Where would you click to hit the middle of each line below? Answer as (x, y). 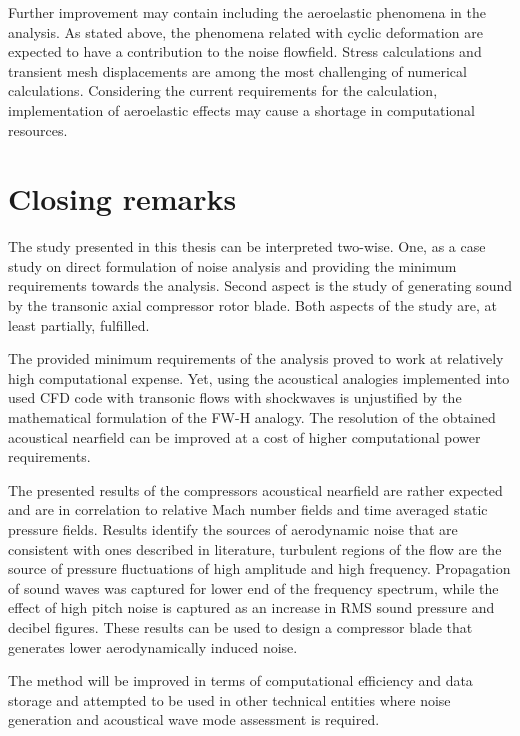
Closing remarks (122, 198)
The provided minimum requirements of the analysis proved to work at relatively (256, 358)
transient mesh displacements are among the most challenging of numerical (237, 70)
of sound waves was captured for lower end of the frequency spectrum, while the (253, 587)
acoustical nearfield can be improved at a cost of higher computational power (244, 436)
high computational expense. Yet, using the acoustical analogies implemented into (259, 377)
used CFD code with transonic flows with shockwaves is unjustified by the (235, 397)
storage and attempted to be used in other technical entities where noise (229, 699)
